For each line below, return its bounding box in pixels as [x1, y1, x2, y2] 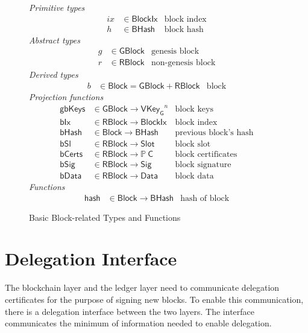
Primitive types [29, 1, 85, 13]
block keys [175, 105, 213, 114]
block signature [175, 160, 231, 169]
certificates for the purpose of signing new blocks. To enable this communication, [5, 293, 304, 305]
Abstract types [29, 33, 81, 46]
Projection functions [29, 90, 104, 103]
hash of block [180, 194, 230, 203]
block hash [164, 25, 204, 34]
